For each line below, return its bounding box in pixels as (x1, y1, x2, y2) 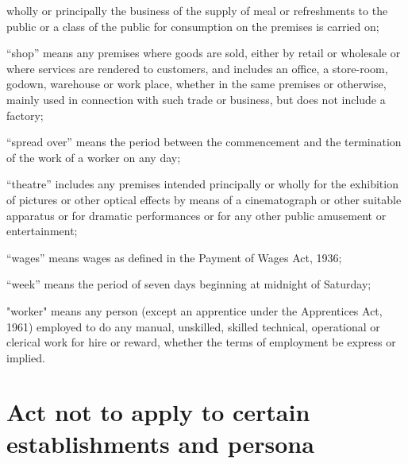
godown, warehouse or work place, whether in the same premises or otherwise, (6, 75, 387, 92)
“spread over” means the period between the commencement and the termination (6, 133, 402, 150)
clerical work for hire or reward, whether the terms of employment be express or (6, 334, 396, 350)
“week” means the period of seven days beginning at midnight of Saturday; (6, 276, 371, 292)
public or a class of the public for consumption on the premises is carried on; (6, 17, 379, 34)
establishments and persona (6, 427, 314, 459)
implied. (6, 349, 46, 365)
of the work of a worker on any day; (6, 149, 181, 165)
